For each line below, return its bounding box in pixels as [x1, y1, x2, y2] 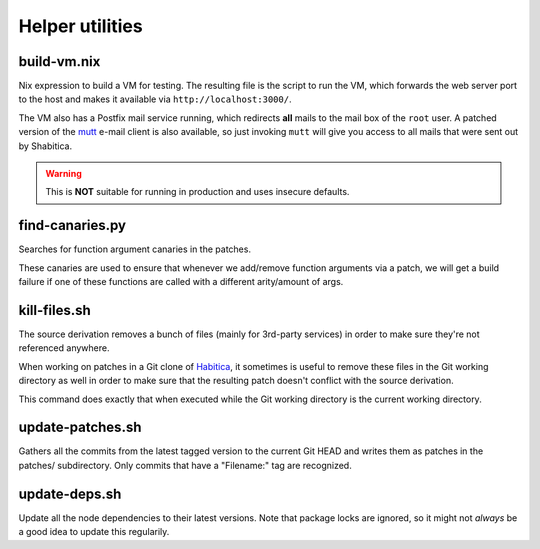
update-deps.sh [18, 485, 122, 502]
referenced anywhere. [18, 342, 110, 354]
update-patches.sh [18, 419, 142, 436]
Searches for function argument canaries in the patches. [18, 243, 252, 255]
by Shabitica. [18, 140, 73, 152]
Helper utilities [18, 15, 144, 37]
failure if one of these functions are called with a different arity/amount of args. [18, 276, 344, 288]
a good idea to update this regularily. [18, 526, 170, 538]
